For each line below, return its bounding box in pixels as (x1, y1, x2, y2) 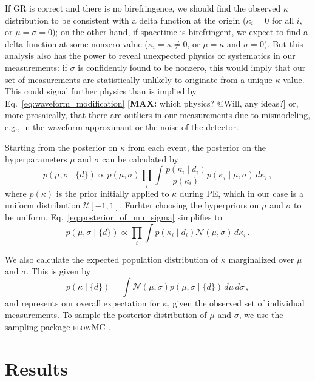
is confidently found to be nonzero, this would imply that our (78, 61, 306, 73)
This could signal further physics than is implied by (5, 85, 197, 98)
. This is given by (26, 265, 91, 277)
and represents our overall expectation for (5, 296, 160, 309)
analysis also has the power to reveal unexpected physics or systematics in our (5, 49, 296, 62)
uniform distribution (5, 199, 81, 211)
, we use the (239, 308, 283, 321)
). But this (263, 37, 303, 50)
